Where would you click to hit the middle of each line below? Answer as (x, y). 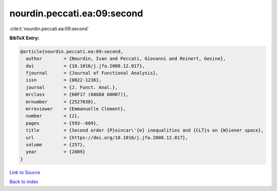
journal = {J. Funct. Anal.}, (72, 87)
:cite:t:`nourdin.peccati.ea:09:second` (49, 29)
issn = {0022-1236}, (64, 80)
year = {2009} (56, 152)
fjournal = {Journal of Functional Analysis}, (92, 73)
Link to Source (25, 172)
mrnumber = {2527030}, (61, 102)
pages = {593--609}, (63, 123)
